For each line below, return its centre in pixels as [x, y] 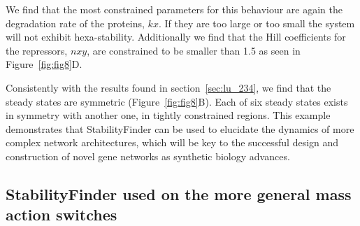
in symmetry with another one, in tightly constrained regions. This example [168, 115]
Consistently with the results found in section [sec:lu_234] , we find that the [168, 87]
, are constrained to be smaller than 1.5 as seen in [194, 50]
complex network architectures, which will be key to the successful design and [172, 142]
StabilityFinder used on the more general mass [179, 193]
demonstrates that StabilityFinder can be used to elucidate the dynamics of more [180, 128]
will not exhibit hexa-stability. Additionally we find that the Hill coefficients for [176, 37]
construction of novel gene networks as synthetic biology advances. [148, 156]
